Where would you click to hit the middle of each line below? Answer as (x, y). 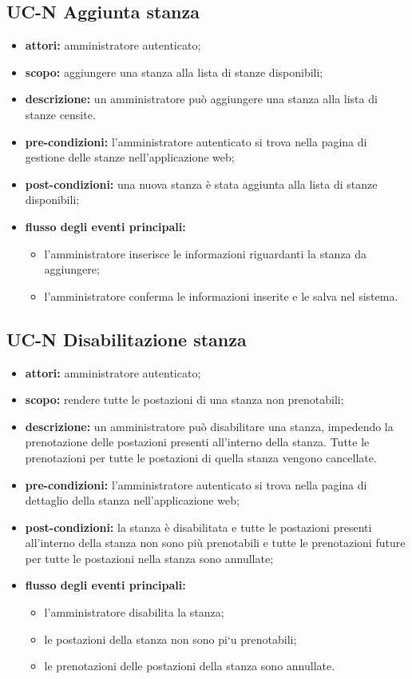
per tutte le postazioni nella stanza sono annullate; (149, 558)
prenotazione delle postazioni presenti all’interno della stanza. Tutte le (197, 442)
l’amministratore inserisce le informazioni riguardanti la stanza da (206, 253)
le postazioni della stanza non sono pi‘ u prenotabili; (170, 639)
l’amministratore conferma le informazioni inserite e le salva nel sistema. (221, 296)
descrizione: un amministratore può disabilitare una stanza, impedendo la (209, 426)
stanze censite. (60, 114)
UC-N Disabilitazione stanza (127, 339)
